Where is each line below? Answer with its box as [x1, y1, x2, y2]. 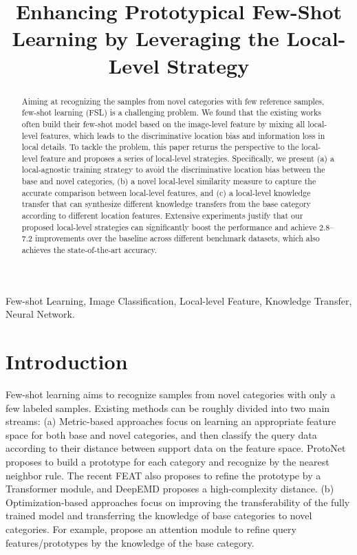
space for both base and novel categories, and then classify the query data [6, 427, 317, 442]
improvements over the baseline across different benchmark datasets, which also [34, 232, 320, 244]
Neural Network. [6, 307, 75, 321]
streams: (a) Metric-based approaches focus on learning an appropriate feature [6, 414, 336, 428]
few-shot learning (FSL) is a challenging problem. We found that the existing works [21, 107, 321, 118]
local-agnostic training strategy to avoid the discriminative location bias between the [21, 164, 325, 175]
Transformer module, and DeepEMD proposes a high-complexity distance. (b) [6, 481, 334, 496]
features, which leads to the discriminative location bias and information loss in [40, 129, 325, 141]
